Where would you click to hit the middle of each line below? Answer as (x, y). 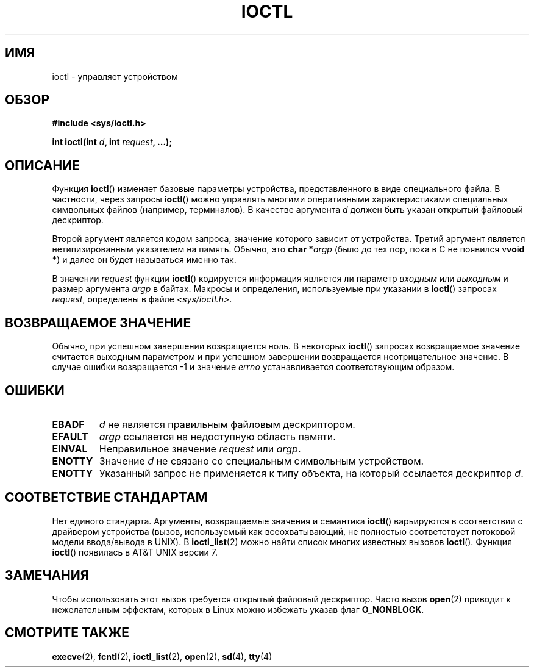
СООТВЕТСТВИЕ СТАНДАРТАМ (106, 498)
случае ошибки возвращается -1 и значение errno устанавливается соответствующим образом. (253, 367)
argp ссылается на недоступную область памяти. (217, 436)
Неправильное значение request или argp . (200, 449)
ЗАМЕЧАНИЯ (47, 576)
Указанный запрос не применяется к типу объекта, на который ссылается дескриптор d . (311, 473)
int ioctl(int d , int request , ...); (112, 142)
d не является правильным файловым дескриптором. (227, 424)
